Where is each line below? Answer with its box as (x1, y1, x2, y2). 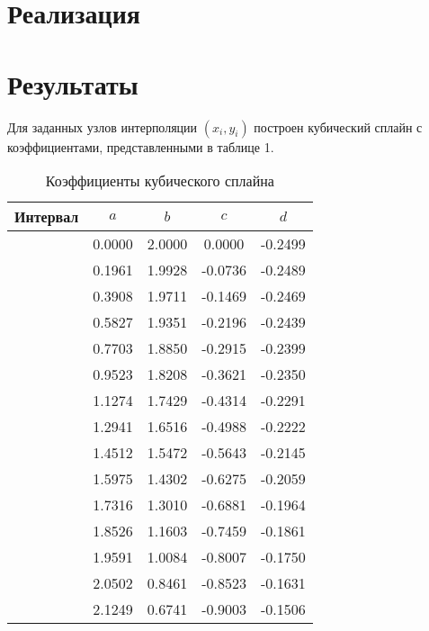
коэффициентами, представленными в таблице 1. (7, 137, 274, 156)
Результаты (7, 65, 139, 102)
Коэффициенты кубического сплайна (45, 170, 274, 192)
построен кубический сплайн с (254, 117, 423, 136)
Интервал (14, 206, 79, 228)
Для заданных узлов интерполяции (7, 117, 198, 136)
